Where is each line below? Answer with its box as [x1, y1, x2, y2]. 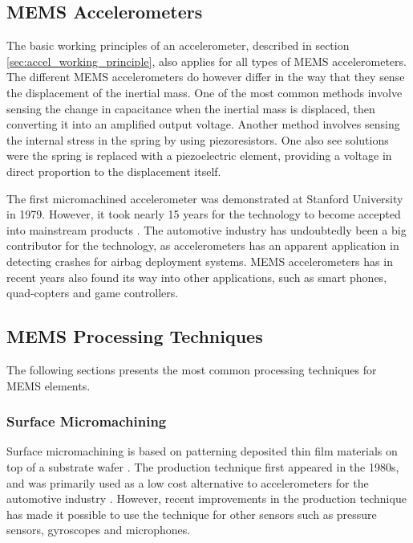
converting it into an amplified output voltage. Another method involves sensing [6, 116, 400, 133]
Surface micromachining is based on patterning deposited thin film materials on [6, 443, 398, 459]
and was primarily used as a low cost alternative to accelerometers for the [6, 474, 369, 491]
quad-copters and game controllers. [6, 284, 179, 301]
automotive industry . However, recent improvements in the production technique [6, 490, 407, 507]
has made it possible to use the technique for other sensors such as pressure [6, 505, 377, 522]
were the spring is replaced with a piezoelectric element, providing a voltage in [6, 147, 392, 164]
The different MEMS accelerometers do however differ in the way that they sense [6, 68, 405, 85]
